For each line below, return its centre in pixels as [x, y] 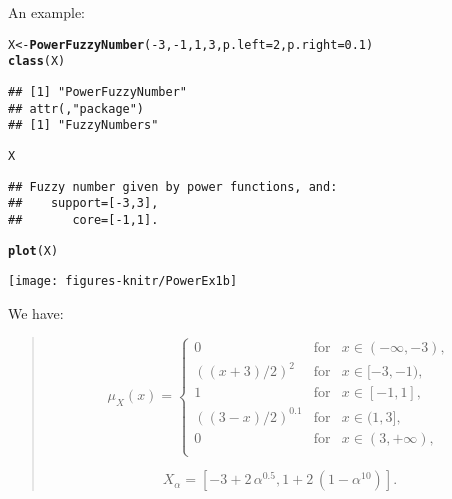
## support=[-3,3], [83, 203]
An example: [46, 12]
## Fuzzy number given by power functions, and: [173, 186]
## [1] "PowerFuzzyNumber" [97, 91]
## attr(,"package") [76, 108]
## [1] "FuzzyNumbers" [83, 125]
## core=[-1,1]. [83, 219]
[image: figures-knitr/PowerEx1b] [123, 281]
